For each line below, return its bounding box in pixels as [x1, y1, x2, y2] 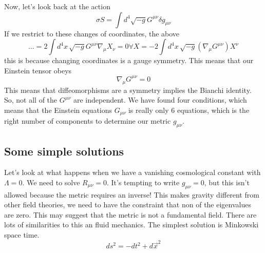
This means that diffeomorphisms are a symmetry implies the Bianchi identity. [4, 84, 252, 95]
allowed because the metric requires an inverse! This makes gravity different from [4, 189, 259, 200]
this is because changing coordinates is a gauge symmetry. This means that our [4, 55, 254, 66]
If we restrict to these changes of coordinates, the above [4, 28, 180, 38]
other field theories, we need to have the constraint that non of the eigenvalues [4, 199, 251, 210]
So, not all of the [4, 94, 58, 105]
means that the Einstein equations [4, 104, 112, 115]
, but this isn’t [204, 177, 250, 187]
